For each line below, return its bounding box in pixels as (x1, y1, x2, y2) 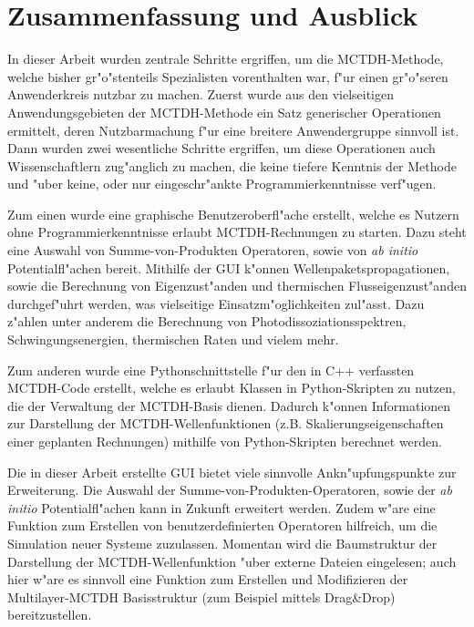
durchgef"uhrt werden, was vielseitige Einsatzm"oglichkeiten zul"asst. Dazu (7, 293, 425, 313)
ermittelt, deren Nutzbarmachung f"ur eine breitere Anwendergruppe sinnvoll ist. (7, 120, 459, 139)
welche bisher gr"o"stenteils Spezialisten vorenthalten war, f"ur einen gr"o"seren (7, 67, 448, 86)
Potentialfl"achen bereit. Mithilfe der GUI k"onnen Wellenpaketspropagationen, (7, 258, 450, 277)
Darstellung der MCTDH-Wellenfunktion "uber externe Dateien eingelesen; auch (7, 551, 457, 570)
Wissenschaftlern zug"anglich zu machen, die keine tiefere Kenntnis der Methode (7, 156, 457, 175)
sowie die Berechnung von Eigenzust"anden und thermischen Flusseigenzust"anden (7, 276, 467, 295)
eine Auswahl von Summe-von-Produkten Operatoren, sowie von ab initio (7, 241, 418, 260)
